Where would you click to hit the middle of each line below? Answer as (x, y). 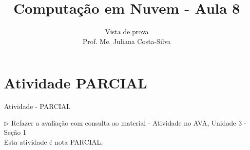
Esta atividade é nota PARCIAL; (54, 142)
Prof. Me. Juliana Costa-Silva (127, 41)
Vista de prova (127, 32)
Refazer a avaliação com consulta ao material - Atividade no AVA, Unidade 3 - (129, 122)
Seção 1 (15, 132)
